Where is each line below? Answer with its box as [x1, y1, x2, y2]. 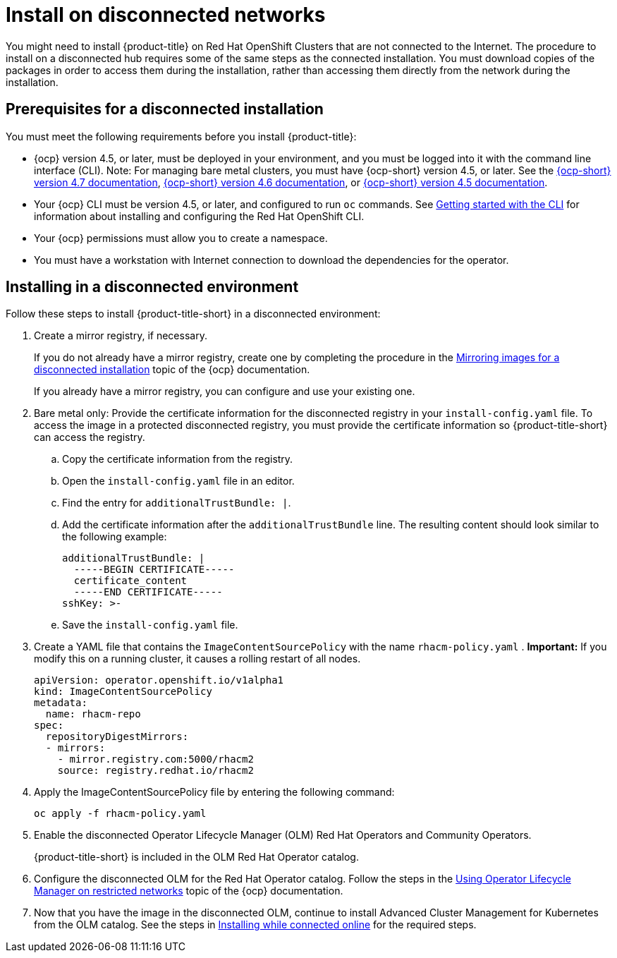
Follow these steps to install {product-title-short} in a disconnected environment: [6, 308, 381, 320]
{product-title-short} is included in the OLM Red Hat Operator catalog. [34, 851, 359, 863]
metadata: [34, 697, 87, 709]
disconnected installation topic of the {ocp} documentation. [34, 363, 310, 376]
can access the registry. [34, 431, 145, 444]
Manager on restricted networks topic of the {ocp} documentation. [34, 885, 343, 897]
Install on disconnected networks [6, 3, 326, 27]
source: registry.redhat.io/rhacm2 [57, 765, 254, 777]
